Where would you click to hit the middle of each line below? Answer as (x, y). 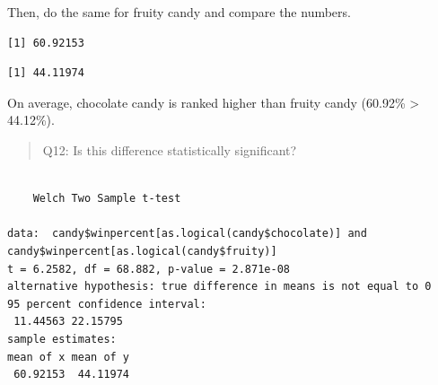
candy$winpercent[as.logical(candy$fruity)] (142, 251)
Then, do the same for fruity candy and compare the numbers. (179, 12)
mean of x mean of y (69, 357)
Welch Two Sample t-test (107, 199)
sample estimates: (62, 339)
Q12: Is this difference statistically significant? (170, 149)
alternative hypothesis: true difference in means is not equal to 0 (219, 287)
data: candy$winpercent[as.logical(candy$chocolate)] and (187, 234)
